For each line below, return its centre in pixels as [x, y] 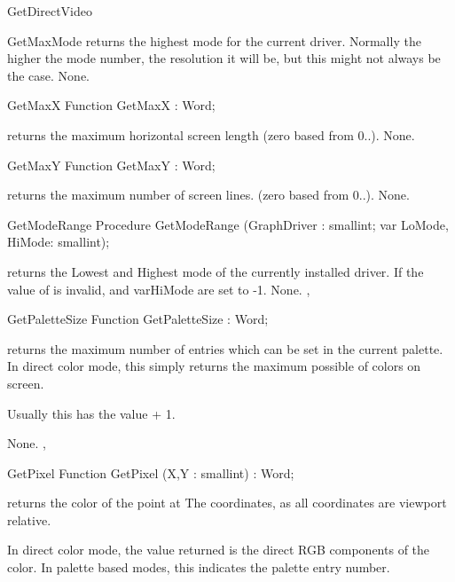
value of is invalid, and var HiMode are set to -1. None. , [159, 289]
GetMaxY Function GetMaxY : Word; [111, 165]
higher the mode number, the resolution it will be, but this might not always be [224, 58]
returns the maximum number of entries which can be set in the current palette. [225, 348]
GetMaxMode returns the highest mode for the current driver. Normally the [214, 40]
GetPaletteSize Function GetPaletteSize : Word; [138, 319]
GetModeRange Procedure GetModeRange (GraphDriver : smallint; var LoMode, [228, 224]
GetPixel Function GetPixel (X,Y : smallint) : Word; [151, 472]
